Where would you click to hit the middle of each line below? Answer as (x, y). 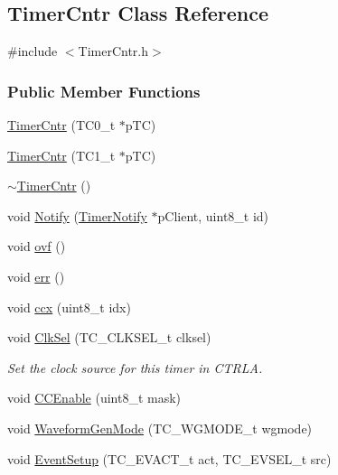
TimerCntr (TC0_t (61, 125)
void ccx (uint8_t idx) (69, 307)
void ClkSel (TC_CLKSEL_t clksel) (109, 337)
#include (33, 51)
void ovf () (37, 246)
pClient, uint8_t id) (213, 215)
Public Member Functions (104, 91)
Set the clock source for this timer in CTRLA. (135, 367)
